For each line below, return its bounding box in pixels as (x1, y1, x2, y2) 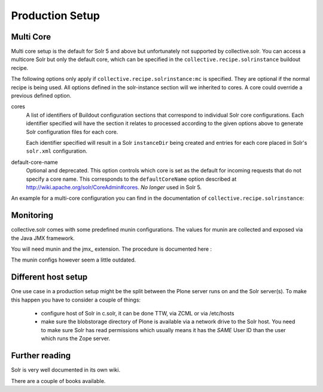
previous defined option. (11, 92, 72, 99)
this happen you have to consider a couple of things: (11, 296, 141, 303)
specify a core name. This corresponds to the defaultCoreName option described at (26, 175, 237, 183)
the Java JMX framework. (11, 234, 75, 242)
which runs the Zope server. (41, 335, 111, 342)
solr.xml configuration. (26, 147, 88, 155)
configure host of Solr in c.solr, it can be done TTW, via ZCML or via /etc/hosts (41, 310, 234, 317)
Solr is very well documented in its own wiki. (11, 366, 121, 373)
